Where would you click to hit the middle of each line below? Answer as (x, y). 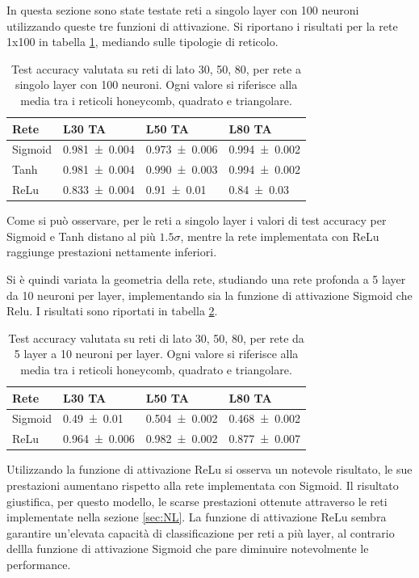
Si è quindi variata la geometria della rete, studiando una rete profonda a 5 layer (206, 278)
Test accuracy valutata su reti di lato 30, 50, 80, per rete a (156, 68)
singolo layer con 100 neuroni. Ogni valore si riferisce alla (156, 84)
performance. (39, 564)
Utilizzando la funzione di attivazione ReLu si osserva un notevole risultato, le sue (209, 469)
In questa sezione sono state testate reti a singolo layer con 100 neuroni (183, 10)
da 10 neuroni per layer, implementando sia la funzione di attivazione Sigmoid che (209, 295)
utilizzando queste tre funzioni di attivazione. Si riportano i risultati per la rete (202, 25)
